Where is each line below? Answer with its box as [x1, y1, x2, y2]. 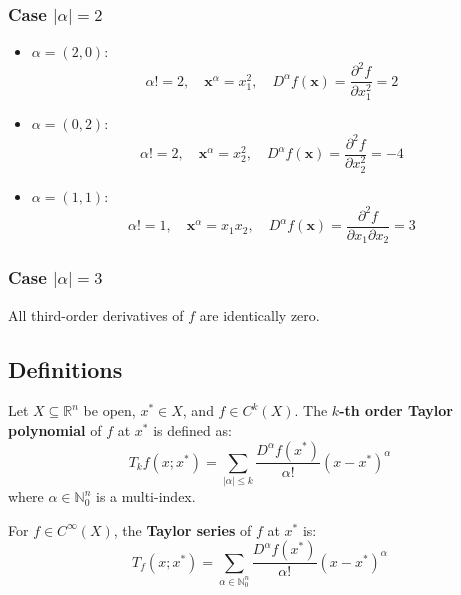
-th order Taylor [339, 400, 453, 421]
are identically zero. [199, 304, 320, 325]
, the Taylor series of [113, 519, 252, 540]
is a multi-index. [95, 486, 196, 507]
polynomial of [8, 419, 102, 440]
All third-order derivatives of [8, 304, 184, 325]
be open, [83, 400, 136, 421]
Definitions [8, 353, 123, 384]
